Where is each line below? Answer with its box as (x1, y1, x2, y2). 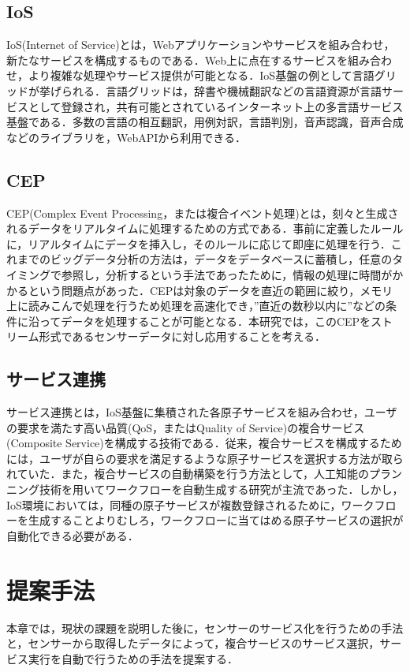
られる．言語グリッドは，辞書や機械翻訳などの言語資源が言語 (61, 82, 382, 99)
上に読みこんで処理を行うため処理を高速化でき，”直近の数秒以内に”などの (6, 297, 386, 314)
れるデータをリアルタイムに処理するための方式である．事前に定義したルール (6, 220, 404, 237)
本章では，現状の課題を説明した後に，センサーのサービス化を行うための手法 (6, 619, 404, 636)
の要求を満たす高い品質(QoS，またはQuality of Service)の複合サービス (6, 419, 365, 435)
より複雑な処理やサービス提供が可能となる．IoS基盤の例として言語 (28, 67, 375, 84)
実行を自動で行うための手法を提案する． (28, 650, 238, 666)
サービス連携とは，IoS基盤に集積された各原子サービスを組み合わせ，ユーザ (6, 404, 397, 420)
